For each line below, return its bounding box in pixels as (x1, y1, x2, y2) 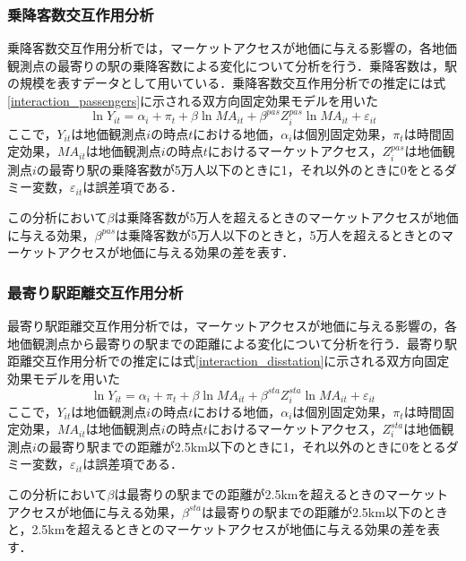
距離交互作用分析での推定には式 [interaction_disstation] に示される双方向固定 (7, 351, 450, 370)
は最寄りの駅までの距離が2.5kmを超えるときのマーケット (114, 485, 449, 504)
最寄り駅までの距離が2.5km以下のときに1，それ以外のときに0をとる (48, 436, 446, 455)
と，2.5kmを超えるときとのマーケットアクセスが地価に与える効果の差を (7, 520, 427, 539)
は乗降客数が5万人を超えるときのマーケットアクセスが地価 (114, 208, 459, 227)
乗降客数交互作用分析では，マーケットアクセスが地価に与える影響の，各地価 (7, 39, 458, 57)
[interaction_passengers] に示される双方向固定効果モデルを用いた (7, 91, 379, 109)
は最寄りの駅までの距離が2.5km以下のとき (201, 502, 448, 521)
